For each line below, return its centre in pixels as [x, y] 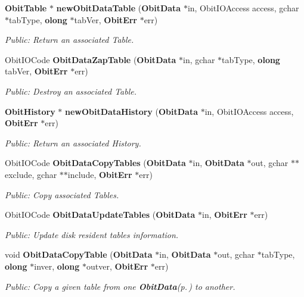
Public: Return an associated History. [73, 143]
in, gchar [199, 59]
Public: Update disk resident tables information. [92, 234]
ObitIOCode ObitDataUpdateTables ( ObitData [100, 215]
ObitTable [26, 8]
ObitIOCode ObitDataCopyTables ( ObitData [95, 163]
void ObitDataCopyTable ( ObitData [79, 254]
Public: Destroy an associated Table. [71, 91]
